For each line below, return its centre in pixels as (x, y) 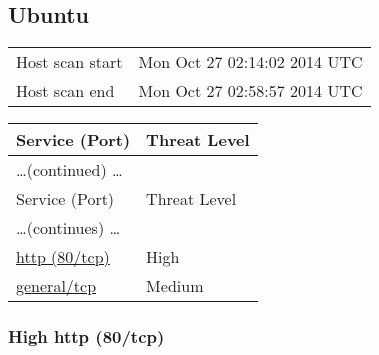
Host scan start (69, 62)
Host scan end (65, 91)
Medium (175, 286)
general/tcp (56, 286)
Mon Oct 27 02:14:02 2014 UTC (250, 62)
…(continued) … (69, 170)
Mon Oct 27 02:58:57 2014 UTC (250, 91)
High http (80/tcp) (86, 336)
